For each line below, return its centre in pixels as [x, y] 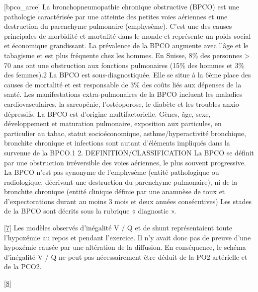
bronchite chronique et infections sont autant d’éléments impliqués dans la [117, 143]
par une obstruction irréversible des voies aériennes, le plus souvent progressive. [125, 162]
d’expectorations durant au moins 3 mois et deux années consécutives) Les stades [128, 201]
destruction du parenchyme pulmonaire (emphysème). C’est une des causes [118, 26]
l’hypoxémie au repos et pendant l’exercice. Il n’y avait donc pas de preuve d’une [128, 237]
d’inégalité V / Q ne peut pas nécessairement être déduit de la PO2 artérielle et [126, 256]
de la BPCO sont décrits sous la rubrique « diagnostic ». [90, 211]
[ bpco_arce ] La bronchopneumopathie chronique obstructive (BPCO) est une [122, 6]
